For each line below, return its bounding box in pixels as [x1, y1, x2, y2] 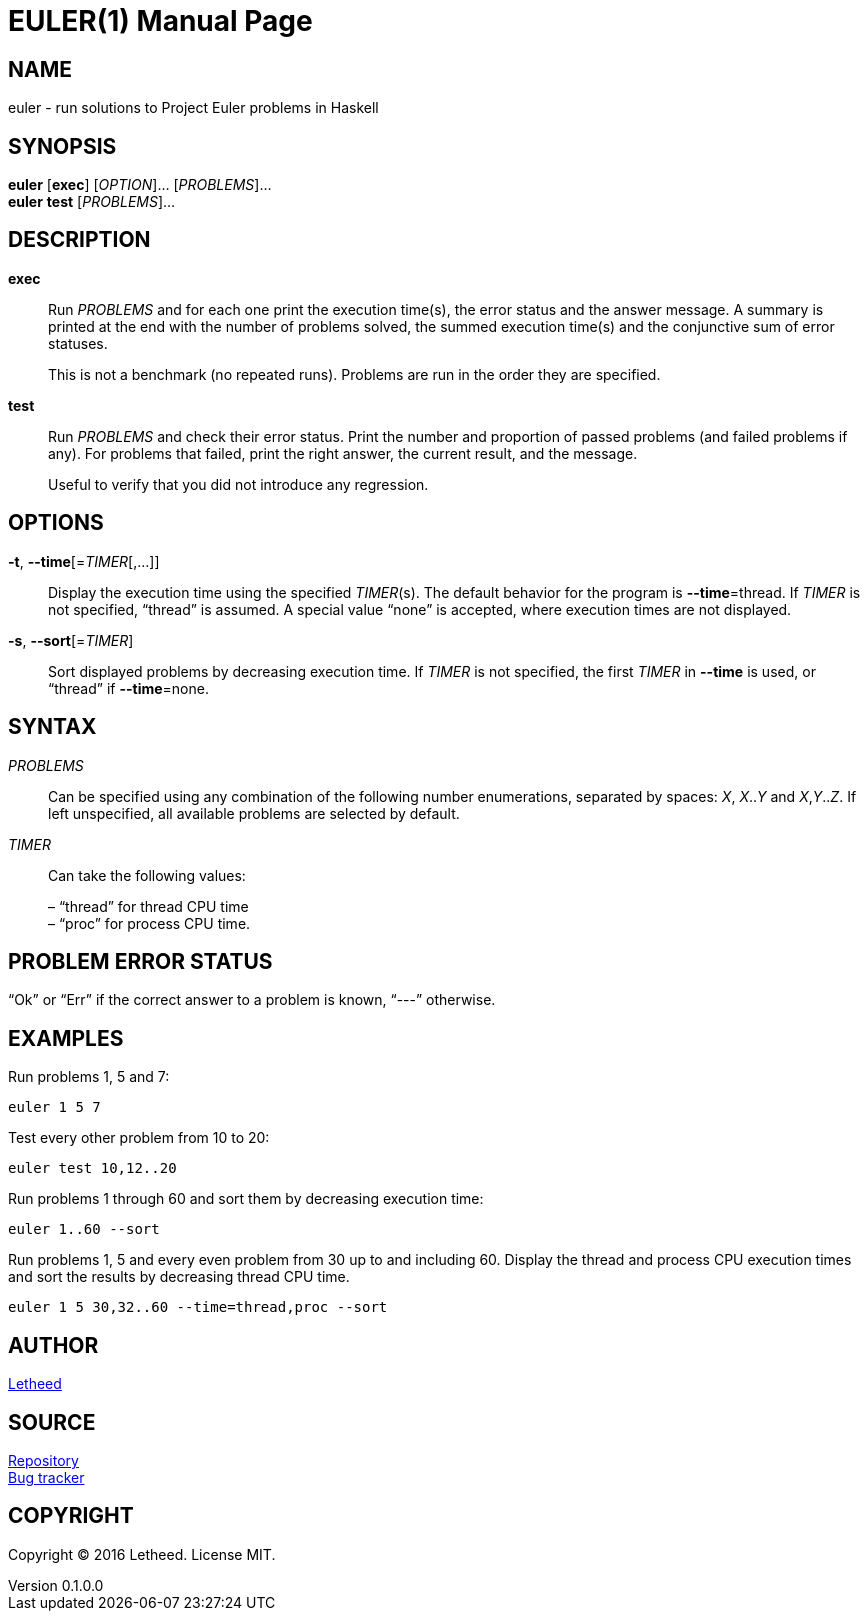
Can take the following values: [48, 866, 246, 884]
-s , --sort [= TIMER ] [8, 631, 134, 649]
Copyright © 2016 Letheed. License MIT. [8, 1545, 276, 1563]
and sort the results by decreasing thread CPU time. [8, 1268, 350, 1286]
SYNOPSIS [8, 133, 117, 159]
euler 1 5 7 [8, 1099, 101, 1116]
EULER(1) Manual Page [8, 4, 313, 38]
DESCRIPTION [8, 227, 151, 253]
